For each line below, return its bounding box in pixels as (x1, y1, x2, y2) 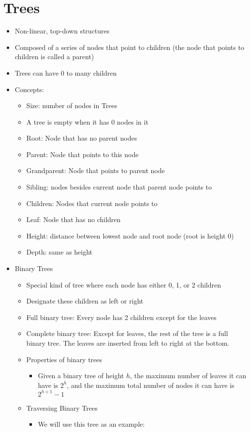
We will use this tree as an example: (38, 419, 145, 429)
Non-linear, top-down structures (15, 26, 110, 36)
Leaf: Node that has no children (26, 214, 121, 224)
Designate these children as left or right (26, 296, 144, 306)
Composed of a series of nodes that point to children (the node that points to (15, 42, 244, 52)
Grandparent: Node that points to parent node (26, 165, 165, 176)
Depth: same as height (26, 247, 93, 257)
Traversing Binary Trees (26, 402, 98, 413)
